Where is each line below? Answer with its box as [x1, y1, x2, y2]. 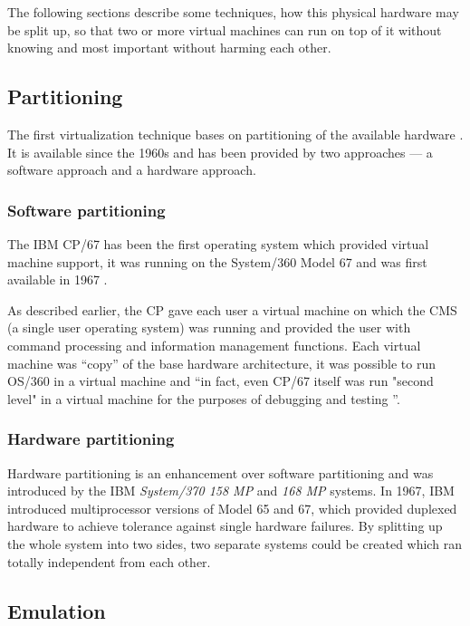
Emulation [7, 596, 106, 624]
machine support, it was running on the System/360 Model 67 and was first [7, 252, 427, 271]
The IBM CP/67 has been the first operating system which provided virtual [7, 234, 429, 253]
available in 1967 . [7, 270, 108, 289]
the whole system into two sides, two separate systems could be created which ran [7, 534, 462, 553]
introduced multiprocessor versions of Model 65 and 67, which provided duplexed [7, 498, 457, 517]
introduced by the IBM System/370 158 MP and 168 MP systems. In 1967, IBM [7, 481, 455, 500]
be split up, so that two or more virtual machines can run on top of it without [7, 20, 442, 39]
